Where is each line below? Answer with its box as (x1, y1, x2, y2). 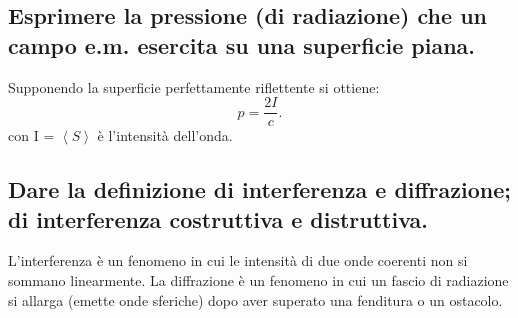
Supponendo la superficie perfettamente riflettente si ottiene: (8, 76, 380, 97)
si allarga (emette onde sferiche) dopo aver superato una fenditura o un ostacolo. (8, 289, 503, 310)
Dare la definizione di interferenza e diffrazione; (8, 174, 511, 205)
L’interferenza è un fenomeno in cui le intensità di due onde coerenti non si (8, 250, 468, 271)
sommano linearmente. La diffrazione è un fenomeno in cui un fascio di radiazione (8, 270, 509, 291)
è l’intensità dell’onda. (97, 125, 233, 146)
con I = (8, 125, 55, 146)
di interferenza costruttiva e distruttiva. (8, 203, 428, 234)
